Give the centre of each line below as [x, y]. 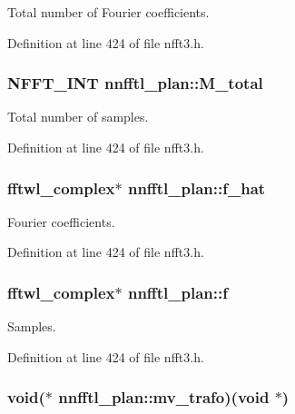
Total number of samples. [78, 117]
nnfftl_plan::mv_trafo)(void [164, 397]
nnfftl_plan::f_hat [197, 187]
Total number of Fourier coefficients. [108, 12]
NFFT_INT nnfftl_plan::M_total [135, 83]
